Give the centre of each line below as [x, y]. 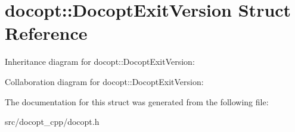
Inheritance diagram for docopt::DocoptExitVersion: [100, 62]
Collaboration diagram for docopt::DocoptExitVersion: [104, 81]
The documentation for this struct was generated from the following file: [137, 101]
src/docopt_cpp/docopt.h [52, 122]
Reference [46, 33]
